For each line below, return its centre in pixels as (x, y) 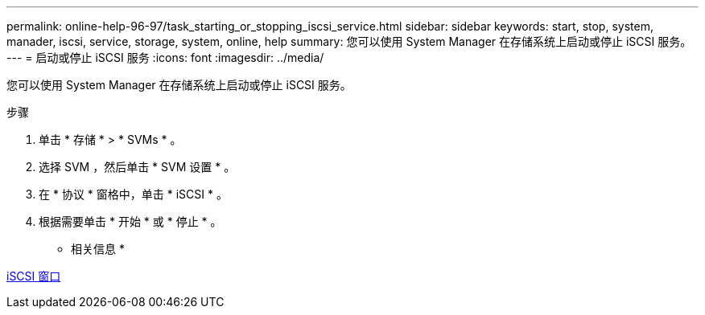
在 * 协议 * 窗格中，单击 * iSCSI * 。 (133, 194)
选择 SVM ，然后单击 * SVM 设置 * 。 (137, 167)
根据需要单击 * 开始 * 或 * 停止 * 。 (130, 221)
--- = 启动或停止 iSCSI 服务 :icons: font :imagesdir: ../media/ (165, 57)
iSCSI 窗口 (34, 276)
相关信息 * (98, 249)
